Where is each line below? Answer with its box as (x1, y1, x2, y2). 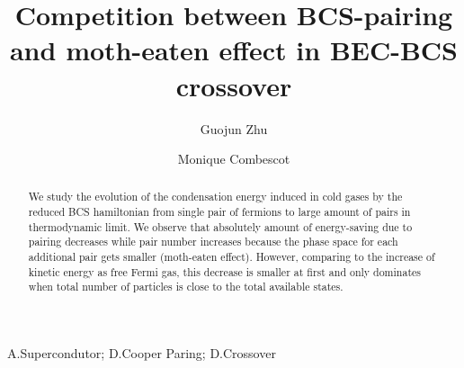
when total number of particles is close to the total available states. (28, 279, 344, 294)
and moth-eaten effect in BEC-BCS (9, 31, 459, 68)
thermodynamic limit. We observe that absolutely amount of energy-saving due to (28, 219, 413, 234)
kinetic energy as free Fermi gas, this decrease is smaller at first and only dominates (28, 264, 421, 279)
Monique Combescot (177, 149, 290, 168)
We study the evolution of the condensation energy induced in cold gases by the (28, 189, 403, 204)
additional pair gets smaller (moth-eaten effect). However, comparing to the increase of (28, 249, 435, 265)
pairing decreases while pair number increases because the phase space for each (28, 234, 398, 249)
